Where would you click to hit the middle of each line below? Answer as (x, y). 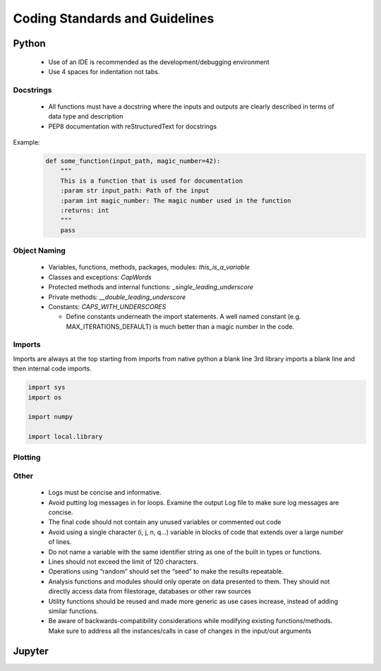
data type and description (86, 116)
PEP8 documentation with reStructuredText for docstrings (133, 126)
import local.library (65, 437)
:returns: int (85, 211)
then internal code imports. (52, 369)
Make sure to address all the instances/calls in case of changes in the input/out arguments (180, 631)
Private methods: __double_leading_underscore (117, 297)
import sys (47, 387)
